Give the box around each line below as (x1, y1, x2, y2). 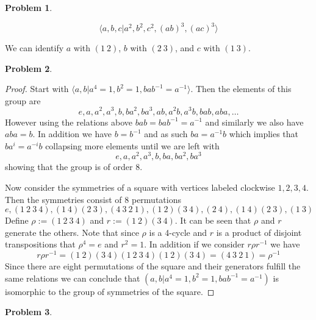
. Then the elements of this (190, 82, 292, 95)
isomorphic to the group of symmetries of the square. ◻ (5, 285, 215, 297)
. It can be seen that (174, 214, 251, 227)
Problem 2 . (5, 62, 52, 74)
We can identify (5, 41, 64, 54)
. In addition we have (32, 127, 112, 140)
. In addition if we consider (144, 238, 245, 251)
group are (5, 94, 41, 107)
